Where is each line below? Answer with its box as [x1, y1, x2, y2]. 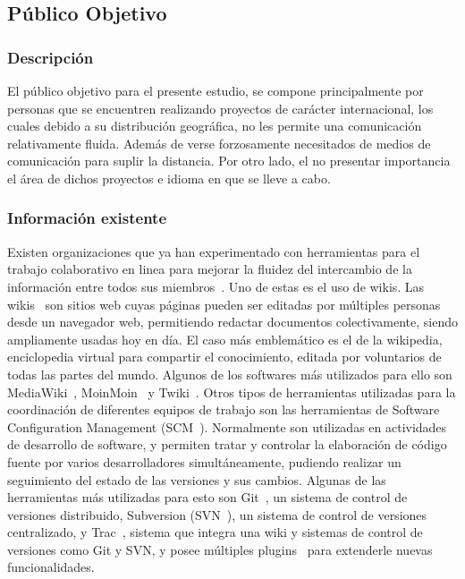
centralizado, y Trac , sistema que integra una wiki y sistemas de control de [7, 523, 423, 541]
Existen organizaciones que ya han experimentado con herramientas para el [7, 242, 420, 260]
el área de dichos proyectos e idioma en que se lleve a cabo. [7, 168, 331, 187]
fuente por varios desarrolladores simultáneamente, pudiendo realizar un [7, 452, 402, 471]
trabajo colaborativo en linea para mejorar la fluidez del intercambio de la [7, 260, 412, 278]
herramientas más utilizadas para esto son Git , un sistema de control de [7, 488, 408, 507]
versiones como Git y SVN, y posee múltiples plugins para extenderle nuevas [7, 540, 433, 558]
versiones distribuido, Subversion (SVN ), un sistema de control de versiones [7, 505, 427, 524]
